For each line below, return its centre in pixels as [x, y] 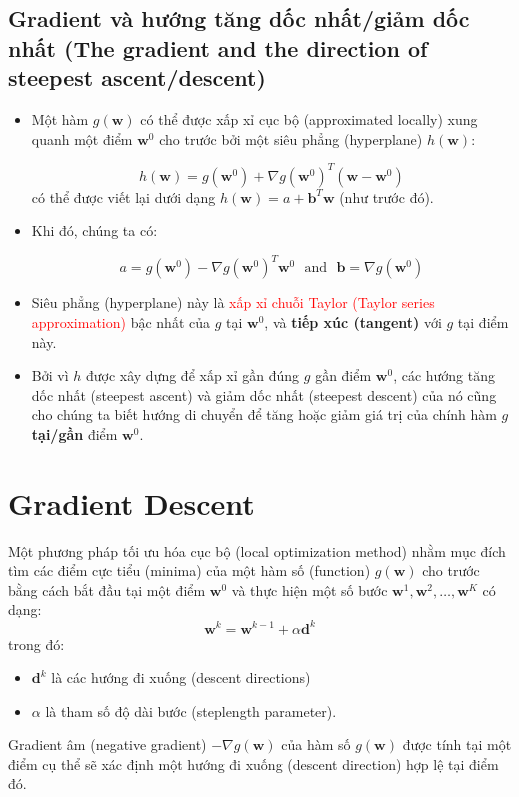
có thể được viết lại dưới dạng [123, 196]
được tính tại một [457, 744]
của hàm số [316, 744]
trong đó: [36, 643]
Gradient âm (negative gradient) [107, 744]
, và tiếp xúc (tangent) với [353, 321]
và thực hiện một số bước [309, 589]
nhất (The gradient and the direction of [218, 47]
